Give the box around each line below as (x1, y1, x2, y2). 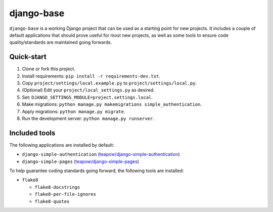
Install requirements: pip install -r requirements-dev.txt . (22, 73, 160, 79)
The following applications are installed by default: (9, 142, 115, 148)
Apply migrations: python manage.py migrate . (22, 108, 125, 114)
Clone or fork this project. (22, 66, 76, 72)
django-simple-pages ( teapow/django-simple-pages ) (22, 158, 139, 164)
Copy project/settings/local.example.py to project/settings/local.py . (22, 80, 197, 86)
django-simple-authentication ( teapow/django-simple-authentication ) (22, 151, 180, 157)
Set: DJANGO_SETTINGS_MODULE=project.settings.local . (22, 94, 153, 100)
